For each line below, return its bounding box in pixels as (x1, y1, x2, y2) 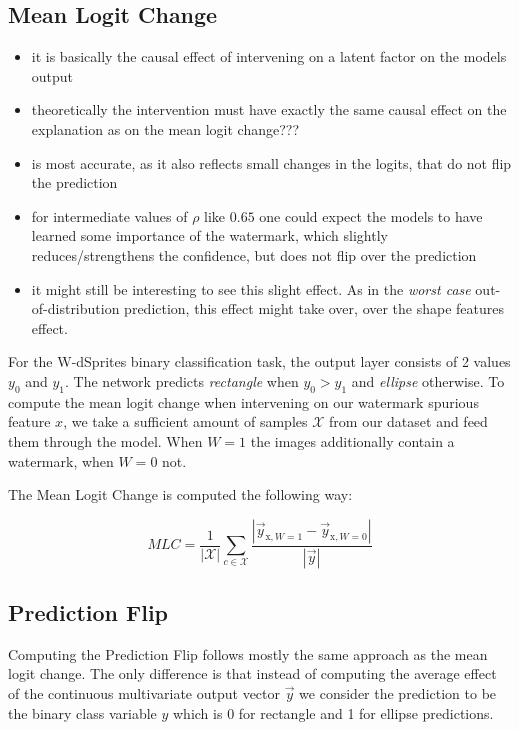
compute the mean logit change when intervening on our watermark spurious (8, 391, 479, 412)
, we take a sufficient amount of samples (63, 411, 308, 432)
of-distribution (31, 298, 120, 319)
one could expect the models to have (259, 205, 483, 226)
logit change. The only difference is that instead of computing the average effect (8, 663, 497, 684)
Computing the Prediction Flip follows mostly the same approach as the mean (8, 643, 488, 664)
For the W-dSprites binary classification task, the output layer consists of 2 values (8, 351, 511, 372)
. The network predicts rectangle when (65, 370, 299, 391)
